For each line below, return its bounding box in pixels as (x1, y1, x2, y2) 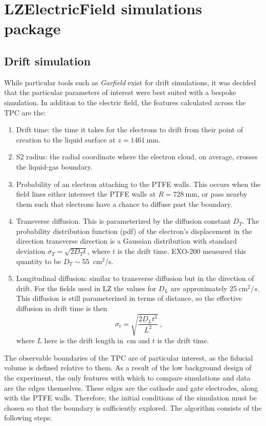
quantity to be (16, 255, 61, 266)
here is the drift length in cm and (44, 335, 150, 346)
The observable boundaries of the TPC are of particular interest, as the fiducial (4, 352, 253, 363)
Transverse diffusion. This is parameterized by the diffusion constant (16, 216, 231, 226)
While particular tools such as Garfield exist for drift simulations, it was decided (4, 77, 256, 87)
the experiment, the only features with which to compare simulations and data (4, 372, 251, 383)
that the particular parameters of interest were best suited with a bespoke (4, 87, 236, 98)
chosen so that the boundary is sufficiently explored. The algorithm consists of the (4, 402, 262, 413)
